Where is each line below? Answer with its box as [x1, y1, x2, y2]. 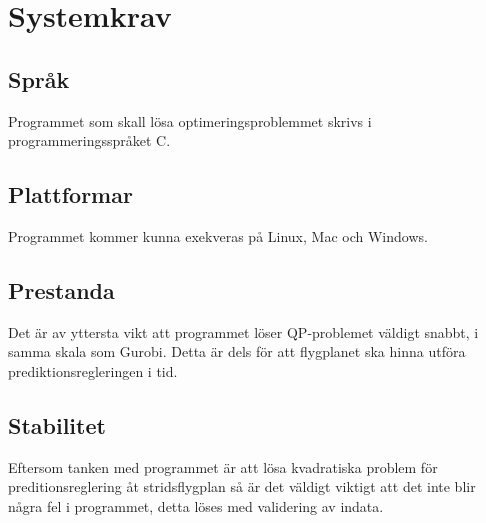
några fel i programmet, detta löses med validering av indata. [8, 495, 384, 516]
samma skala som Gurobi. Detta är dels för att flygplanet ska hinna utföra [8, 341, 466, 362]
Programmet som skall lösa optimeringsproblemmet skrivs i [8, 110, 372, 131]
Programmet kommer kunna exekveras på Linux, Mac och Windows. [8, 225, 428, 246]
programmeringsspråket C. [8, 130, 171, 151]
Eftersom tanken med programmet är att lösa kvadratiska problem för [8, 456, 438, 477]
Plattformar [8, 179, 133, 210]
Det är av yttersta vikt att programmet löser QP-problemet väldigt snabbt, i [8, 321, 479, 342]
